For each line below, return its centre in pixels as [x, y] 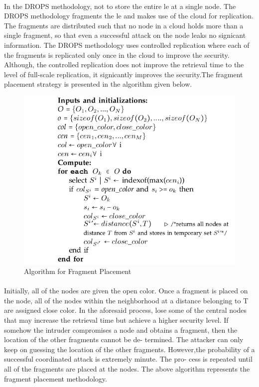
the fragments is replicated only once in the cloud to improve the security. [117, 55]
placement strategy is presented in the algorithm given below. [98, 84]
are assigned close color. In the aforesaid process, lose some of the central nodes [125, 310]
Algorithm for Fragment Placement [78, 271]
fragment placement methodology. [56, 378]
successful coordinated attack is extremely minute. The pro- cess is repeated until [128, 359]
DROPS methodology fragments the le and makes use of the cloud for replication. [129, 16]
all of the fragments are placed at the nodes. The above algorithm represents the [127, 368]
